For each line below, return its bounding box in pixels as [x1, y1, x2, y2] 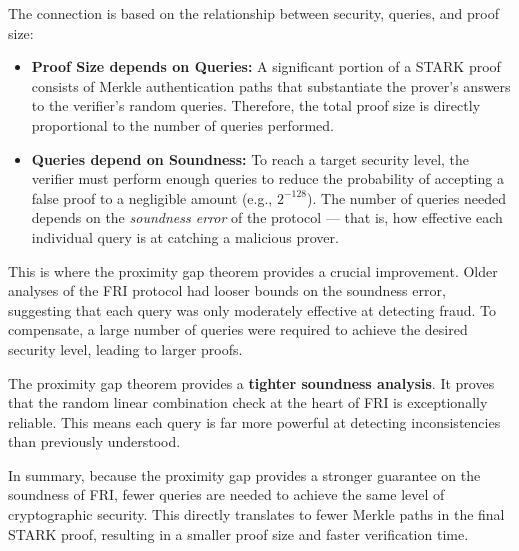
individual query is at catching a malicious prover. [31, 226, 339, 247]
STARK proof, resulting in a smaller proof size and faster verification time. [8, 523, 469, 544]
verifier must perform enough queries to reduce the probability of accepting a [31, 168, 504, 189]
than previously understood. [8, 431, 181, 452]
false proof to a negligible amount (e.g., [31, 187, 273, 208]
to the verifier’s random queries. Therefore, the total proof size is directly [31, 95, 481, 116]
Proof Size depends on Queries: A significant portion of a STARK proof [31, 56, 501, 77]
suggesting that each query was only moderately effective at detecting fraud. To [8, 299, 496, 320]
